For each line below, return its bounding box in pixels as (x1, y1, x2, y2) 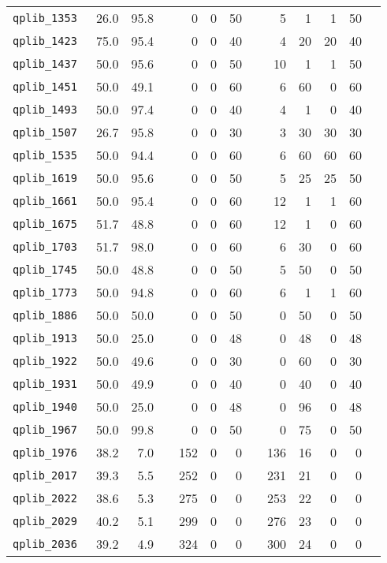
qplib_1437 (13, 57, 77, 70)
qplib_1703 (13, 240, 77, 253)
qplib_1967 (13, 423, 77, 436)
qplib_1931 (13, 377, 77, 390)
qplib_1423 (13, 34, 77, 47)
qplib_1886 (13, 308, 77, 322)
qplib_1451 (13, 80, 77, 93)
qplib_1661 (13, 194, 77, 207)
